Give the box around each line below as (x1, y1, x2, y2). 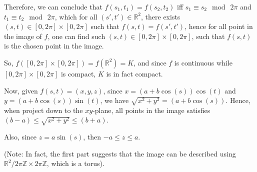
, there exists (141, 11, 180, 21)
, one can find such (47, 30, 105, 41)
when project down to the (4, 104, 83, 115)
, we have (100, 95, 129, 105)
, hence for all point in (184, 21, 253, 31)
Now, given (4, 85, 38, 95)
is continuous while (174, 57, 232, 67)
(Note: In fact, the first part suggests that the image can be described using (4, 148, 236, 158)
